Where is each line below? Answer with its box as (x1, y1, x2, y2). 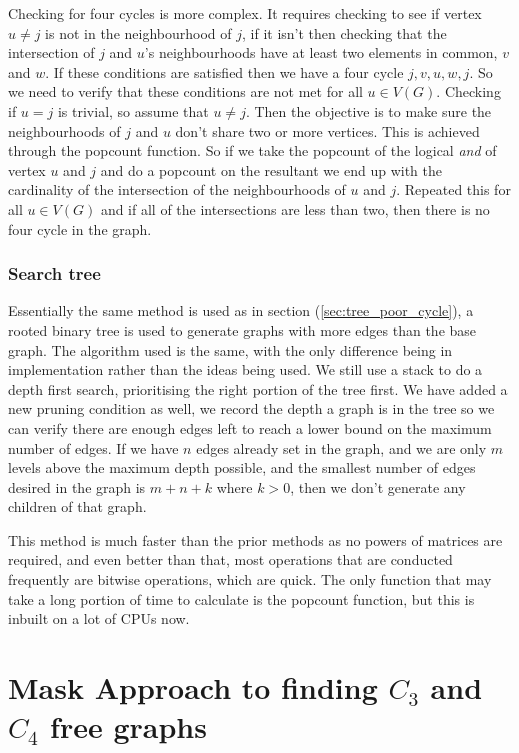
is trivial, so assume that (57, 100, 209, 121)
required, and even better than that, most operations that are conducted (8, 549, 453, 570)
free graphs (50, 706, 207, 747)
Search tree (8, 261, 101, 286)
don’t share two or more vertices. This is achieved (175, 120, 480, 141)
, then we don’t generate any (290, 476, 466, 497)
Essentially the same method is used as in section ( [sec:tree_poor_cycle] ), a (8, 300, 474, 321)
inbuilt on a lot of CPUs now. (8, 608, 190, 629)
